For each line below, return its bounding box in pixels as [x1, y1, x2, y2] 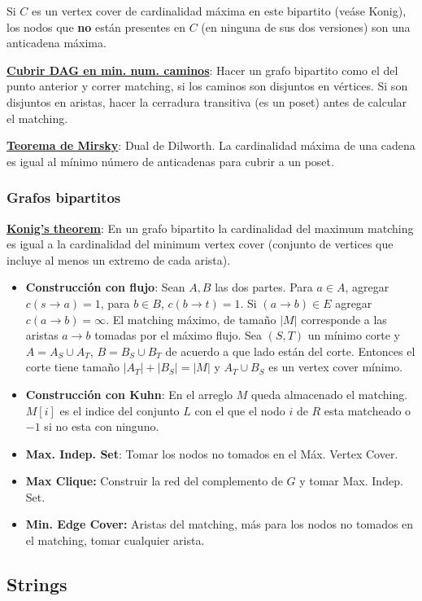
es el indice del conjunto [59, 401, 180, 419]
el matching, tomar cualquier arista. [25, 532, 205, 549]
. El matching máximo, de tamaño [106, 310, 276, 327]
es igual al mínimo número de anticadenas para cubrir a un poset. [7, 152, 334, 169]
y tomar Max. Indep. [299, 472, 403, 489]
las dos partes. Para [215, 279, 313, 296]
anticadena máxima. [7, 34, 107, 51]
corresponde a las [301, 310, 387, 327]
